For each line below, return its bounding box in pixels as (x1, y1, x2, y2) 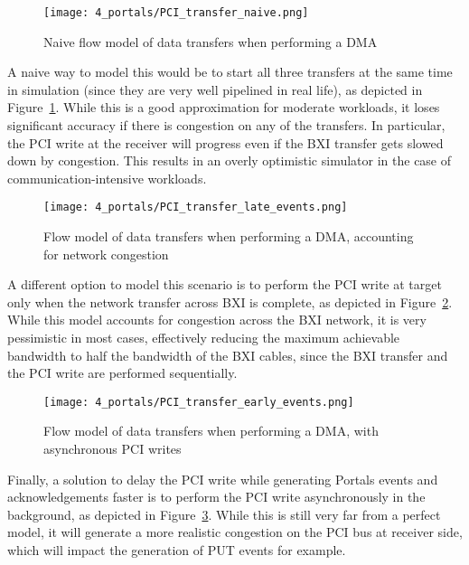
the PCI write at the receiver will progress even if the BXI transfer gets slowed (7, 133, 444, 152)
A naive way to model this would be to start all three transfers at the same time (7, 62, 453, 81)
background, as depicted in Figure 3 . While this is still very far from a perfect (7, 504, 441, 523)
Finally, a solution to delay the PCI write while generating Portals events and (7, 469, 438, 488)
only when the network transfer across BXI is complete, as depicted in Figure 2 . (7, 292, 453, 311)
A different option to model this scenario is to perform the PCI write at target (7, 275, 442, 294)
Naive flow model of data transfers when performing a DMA (43, 32, 378, 51)
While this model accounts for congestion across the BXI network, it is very (7, 310, 427, 329)
